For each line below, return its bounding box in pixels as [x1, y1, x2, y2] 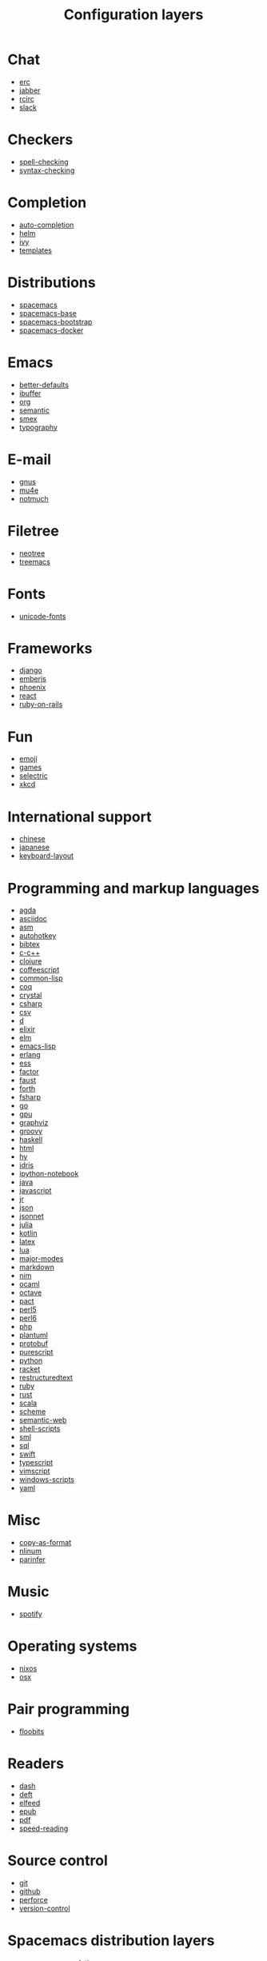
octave [18, 1288, 42, 1297]
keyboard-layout [18, 851, 74, 861]
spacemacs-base [18, 308, 77, 318]
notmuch [18, 493, 49, 503]
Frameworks [7, 639, 93, 657]
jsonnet [18, 1212, 45, 1221]
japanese [18, 842, 50, 853]
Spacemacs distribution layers [7, 1931, 215, 1950]
